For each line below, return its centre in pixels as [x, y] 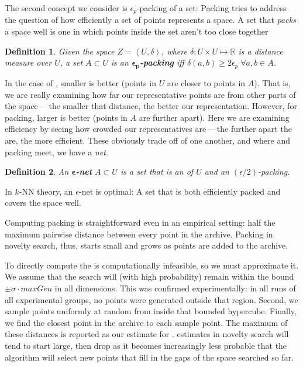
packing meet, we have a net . [56, 152]
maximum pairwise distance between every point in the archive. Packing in [139, 234]
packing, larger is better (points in [66, 117]
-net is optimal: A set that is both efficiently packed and [180, 191]
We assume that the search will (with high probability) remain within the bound [149, 276]
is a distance [261, 51]
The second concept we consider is [66, 8]
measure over [28, 62]
